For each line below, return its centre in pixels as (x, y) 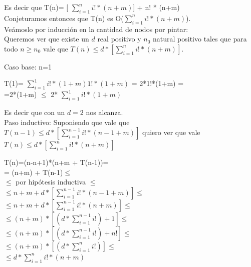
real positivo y (119, 39)
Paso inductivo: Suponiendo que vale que (67, 122)
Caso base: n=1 (28, 66)
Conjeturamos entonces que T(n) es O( (64, 18)
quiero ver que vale (171, 132)
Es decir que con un (35, 112)
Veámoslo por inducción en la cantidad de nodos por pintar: (96, 29)
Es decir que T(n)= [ (36, 7)
